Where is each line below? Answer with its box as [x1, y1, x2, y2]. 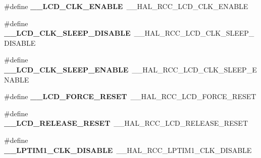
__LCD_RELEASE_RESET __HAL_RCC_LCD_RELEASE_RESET [4, 118, 248, 128]
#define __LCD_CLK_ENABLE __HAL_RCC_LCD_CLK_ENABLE [4, 1, 248, 11]
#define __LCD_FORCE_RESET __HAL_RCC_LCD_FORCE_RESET [4, 91, 256, 102]
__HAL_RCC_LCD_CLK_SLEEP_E [132, 64, 257, 74]
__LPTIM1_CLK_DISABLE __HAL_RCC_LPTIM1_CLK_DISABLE [4, 144, 252, 155]
